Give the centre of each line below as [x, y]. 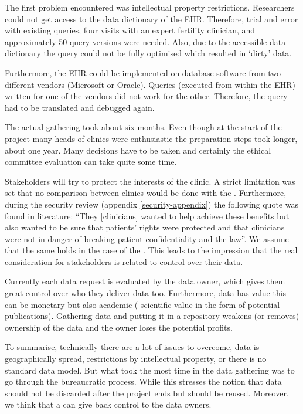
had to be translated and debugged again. [80, 107]
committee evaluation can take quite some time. [91, 162]
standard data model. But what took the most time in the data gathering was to [150, 370]
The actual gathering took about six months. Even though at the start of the [143, 127]
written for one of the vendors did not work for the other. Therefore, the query [146, 96]
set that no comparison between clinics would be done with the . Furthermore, [146, 193]
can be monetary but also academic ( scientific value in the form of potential [142, 304]
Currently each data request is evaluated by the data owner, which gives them [145, 281]
